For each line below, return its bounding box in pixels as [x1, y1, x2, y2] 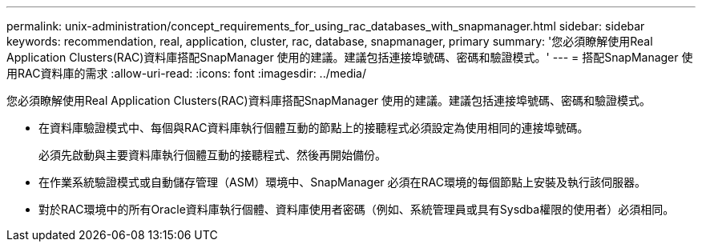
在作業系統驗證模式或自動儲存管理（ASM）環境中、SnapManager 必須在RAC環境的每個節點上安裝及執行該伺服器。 [38, 175, 646, 189]
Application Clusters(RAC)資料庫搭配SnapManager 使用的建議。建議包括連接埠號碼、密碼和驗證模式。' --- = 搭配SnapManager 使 [6, 50, 693, 64]
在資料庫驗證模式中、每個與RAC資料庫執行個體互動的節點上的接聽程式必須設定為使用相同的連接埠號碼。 [38, 121, 589, 134]
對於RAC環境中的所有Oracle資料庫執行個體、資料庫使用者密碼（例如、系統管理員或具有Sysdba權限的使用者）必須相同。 [38, 202, 675, 216]
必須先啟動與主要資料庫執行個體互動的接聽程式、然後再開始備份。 [38, 148, 386, 162]
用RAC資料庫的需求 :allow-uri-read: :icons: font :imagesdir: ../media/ [6, 66, 367, 80]
